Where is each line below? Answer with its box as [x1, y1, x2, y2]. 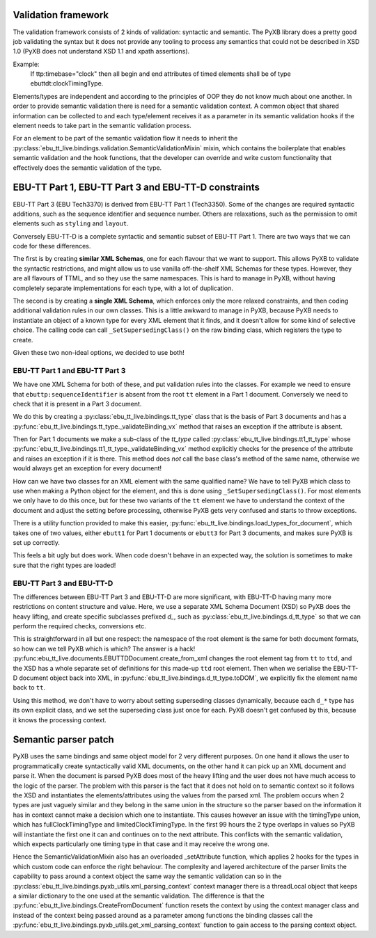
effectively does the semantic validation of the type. [13, 164, 162, 172]
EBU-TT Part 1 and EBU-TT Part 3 [13, 365, 126, 375]
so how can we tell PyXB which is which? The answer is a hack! [13, 644, 196, 653]
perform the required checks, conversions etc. [13, 622, 146, 630]
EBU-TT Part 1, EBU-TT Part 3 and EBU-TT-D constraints [13, 182, 260, 193]
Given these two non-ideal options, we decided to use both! [13, 348, 185, 356]
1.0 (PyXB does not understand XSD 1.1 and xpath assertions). [13, 47, 190, 56]
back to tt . [13, 683, 45, 692]
